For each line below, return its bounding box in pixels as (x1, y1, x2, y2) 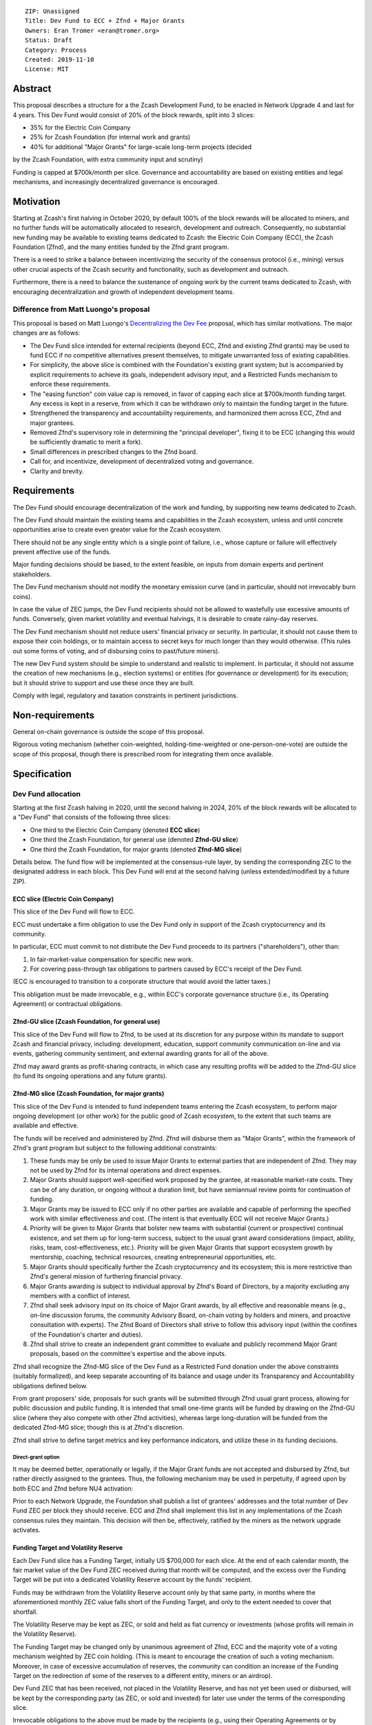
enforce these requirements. (30, 380, 111, 388)
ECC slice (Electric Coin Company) (12, 894, 114, 903)
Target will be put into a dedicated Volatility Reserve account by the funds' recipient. (12, 1575, 253, 1584)
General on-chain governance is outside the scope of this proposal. (12, 728, 205, 736)
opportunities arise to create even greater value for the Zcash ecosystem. (12, 525, 222, 534)
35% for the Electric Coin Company (30, 124, 131, 132)
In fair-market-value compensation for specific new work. (30, 955, 194, 963)
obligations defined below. (12, 1381, 88, 1390)
